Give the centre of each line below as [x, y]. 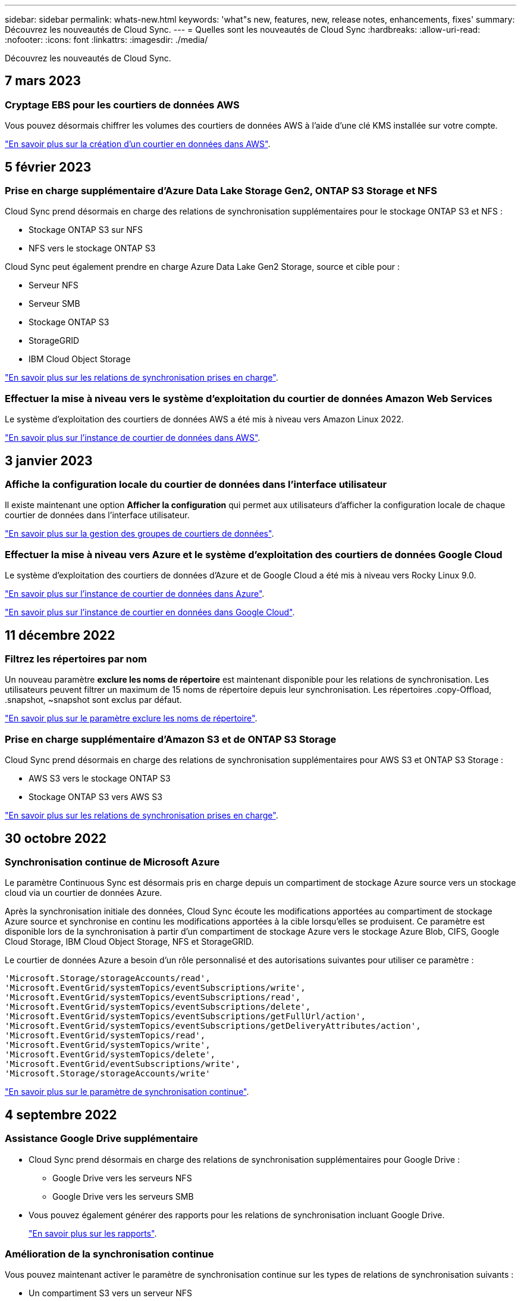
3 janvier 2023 [49, 460]
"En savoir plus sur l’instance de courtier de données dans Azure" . [135, 594]
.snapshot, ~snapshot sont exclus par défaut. [93, 700]
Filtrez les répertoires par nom [76, 659]
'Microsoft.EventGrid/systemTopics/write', [108, 1045]
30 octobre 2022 [56, 838]
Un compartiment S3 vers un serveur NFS [111, 1293]
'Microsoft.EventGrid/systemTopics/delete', [110, 1055]
